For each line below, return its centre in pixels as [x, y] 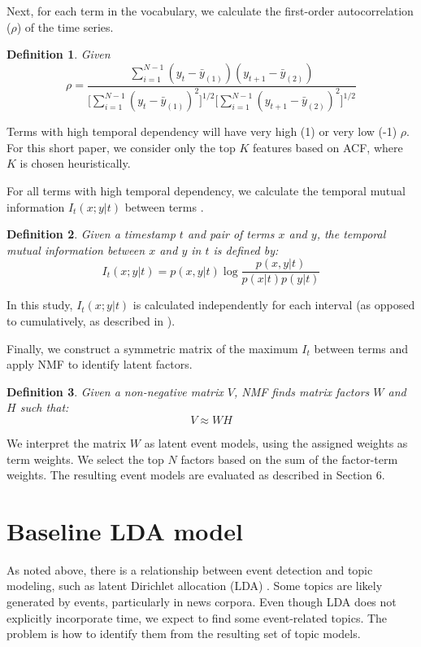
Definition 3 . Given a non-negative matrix [115, 391]
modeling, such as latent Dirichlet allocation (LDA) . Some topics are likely [195, 586]
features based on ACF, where [328, 147]
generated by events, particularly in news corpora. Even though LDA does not [202, 602]
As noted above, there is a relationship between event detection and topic [190, 569]
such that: [44, 407]
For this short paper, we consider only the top [121, 147]
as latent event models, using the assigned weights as [276, 442]
